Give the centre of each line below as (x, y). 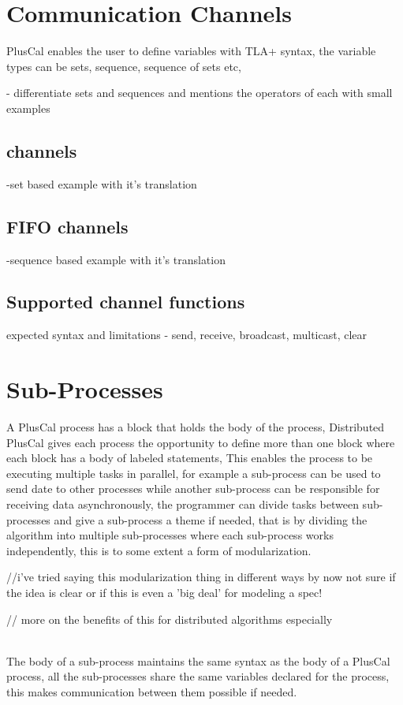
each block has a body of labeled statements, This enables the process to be (190, 458)
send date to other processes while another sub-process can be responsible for (193, 489)
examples (28, 108)
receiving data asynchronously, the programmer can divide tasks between (183, 504)
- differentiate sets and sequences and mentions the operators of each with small (200, 93)
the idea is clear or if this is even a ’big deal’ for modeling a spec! (164, 592)
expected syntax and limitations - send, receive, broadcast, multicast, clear (187, 335)
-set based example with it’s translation (102, 183)
